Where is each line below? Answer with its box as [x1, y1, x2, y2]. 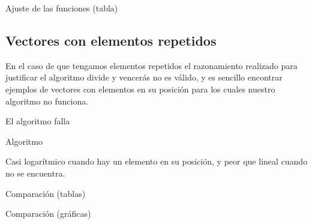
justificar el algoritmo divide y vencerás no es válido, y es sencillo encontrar [5, 71, 283, 83]
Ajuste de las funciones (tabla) [5, 2, 118, 14]
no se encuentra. [5, 166, 65, 179]
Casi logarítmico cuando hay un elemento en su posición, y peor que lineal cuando [5, 155, 308, 168]
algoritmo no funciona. [5, 94, 89, 107]
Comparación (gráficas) [5, 207, 91, 220]
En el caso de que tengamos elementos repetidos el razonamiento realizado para [5, 59, 298, 71]
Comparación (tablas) [5, 187, 86, 199]
